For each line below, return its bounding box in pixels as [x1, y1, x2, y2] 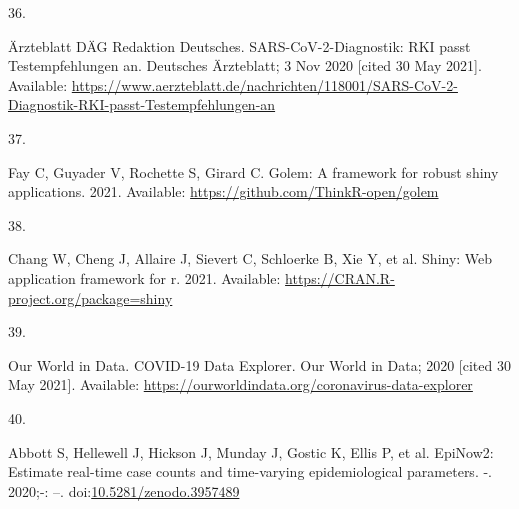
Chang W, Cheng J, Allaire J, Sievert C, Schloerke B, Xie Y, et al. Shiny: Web [8, 248, 493, 269]
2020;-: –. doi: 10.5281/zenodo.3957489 [8, 480, 240, 501]
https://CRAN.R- [285, 267, 395, 288]
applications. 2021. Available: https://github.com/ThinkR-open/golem [8, 181, 439, 202]
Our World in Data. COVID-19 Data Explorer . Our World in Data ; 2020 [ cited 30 [8, 354, 511, 375]
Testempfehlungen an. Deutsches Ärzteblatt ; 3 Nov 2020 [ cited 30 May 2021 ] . [8, 55, 482, 76]
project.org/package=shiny [8, 287, 173, 308]
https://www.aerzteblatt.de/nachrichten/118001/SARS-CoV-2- [71, 74, 458, 95]
